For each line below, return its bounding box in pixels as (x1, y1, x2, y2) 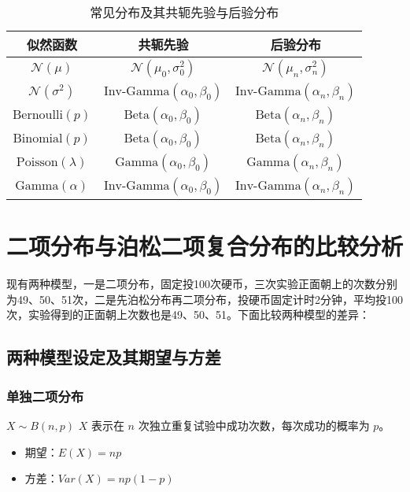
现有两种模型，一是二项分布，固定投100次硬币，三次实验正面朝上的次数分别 (6, 276, 397, 292)
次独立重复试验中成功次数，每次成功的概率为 (138, 416, 370, 433)
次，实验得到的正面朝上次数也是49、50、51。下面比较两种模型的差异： (6, 306, 370, 323)
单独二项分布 (6, 386, 84, 405)
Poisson (16, 156, 58, 168)
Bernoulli (13, 109, 63, 121)
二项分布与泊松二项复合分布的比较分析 (6, 230, 404, 262)
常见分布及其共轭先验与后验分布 (90, 3, 279, 21)
